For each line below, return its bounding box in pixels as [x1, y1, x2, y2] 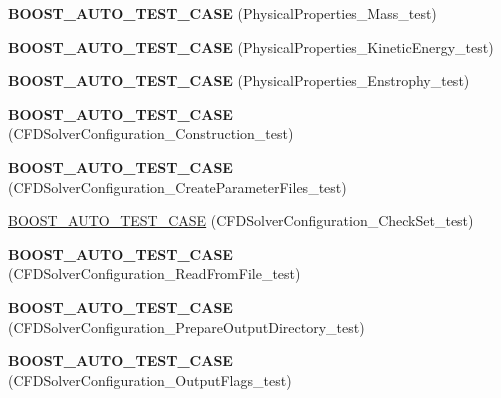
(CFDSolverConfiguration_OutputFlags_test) [8, 369, 292, 390]
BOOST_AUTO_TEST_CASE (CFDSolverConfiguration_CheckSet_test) [8, 210, 474, 231]
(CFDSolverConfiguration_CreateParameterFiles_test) [8, 176, 347, 197]
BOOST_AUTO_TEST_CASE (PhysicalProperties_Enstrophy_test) [8, 70, 470, 91]
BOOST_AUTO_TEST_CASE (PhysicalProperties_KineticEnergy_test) [8, 36, 494, 57]
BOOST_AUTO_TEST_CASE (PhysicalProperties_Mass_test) [8, 3, 437, 23]
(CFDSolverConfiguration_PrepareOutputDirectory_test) [8, 316, 365, 337]
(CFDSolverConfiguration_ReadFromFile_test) [8, 263, 301, 284]
